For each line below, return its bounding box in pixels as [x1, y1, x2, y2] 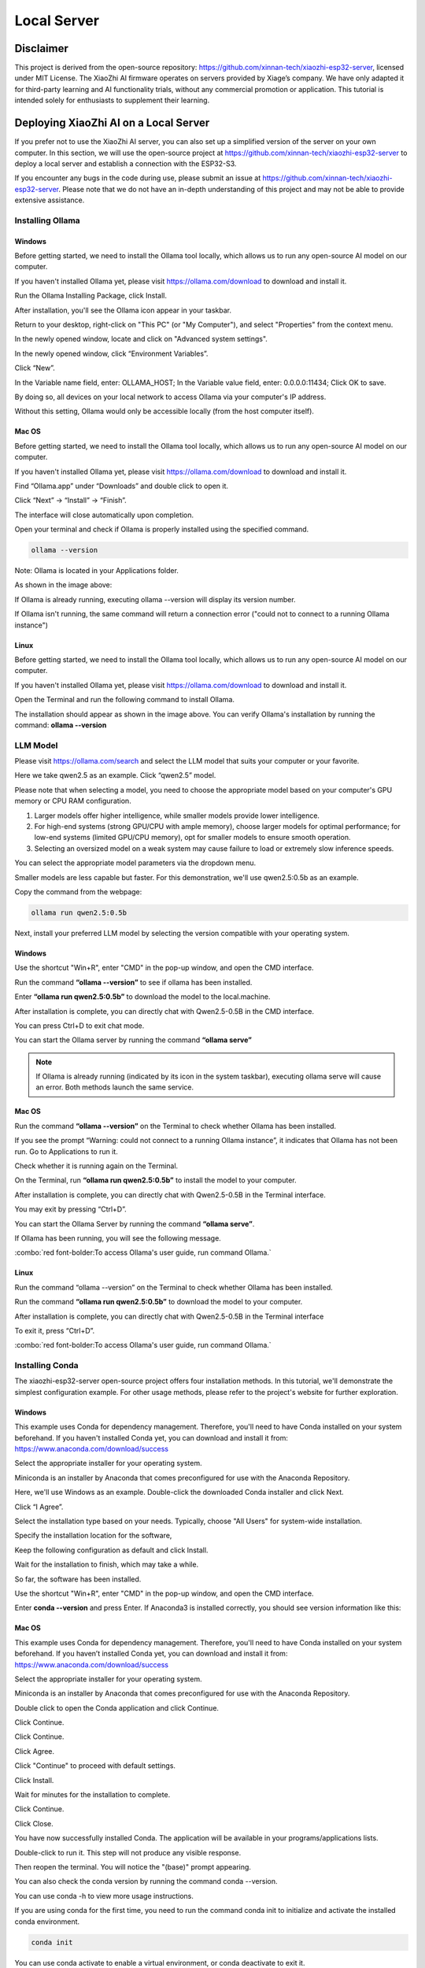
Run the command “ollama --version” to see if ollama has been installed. [14, 977, 253, 987]
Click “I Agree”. [14, 1502, 64, 1511]
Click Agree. [14, 1746, 55, 1755]
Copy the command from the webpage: [14, 887, 142, 897]
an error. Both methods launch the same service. [35, 1082, 194, 1092]
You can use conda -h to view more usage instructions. [14, 1891, 194, 1900]
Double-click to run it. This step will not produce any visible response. [14, 1848, 242, 1857]
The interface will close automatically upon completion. [14, 510, 194, 520]
